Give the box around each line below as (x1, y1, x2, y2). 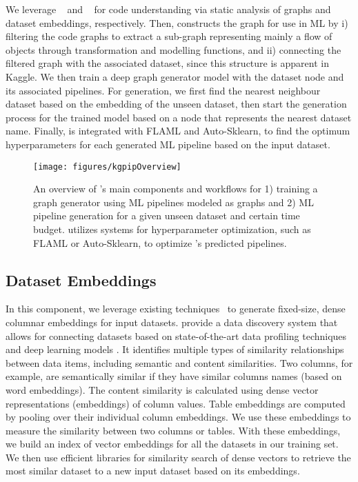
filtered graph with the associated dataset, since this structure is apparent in (6, 56, 329, 70)
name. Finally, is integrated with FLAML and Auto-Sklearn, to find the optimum (6, 123, 350, 138)
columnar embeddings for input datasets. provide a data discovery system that (6, 314, 338, 329)
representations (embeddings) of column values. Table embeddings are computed (6, 396, 346, 410)
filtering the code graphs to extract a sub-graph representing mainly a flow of (6, 29, 332, 43)
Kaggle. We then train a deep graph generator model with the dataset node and (6, 69, 344, 83)
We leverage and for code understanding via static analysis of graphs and (6, 2, 331, 16)
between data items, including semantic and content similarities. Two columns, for (6, 355, 353, 370)
